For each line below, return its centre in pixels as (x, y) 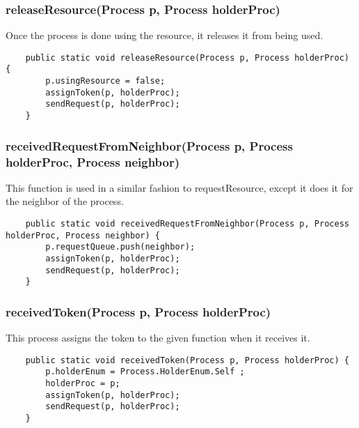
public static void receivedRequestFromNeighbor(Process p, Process (187, 224)
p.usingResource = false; (105, 81)
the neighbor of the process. (65, 201)
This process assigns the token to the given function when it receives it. (158, 338)
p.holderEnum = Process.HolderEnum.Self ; (145, 372)
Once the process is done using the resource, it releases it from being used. (165, 35)
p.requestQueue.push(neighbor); (120, 247)
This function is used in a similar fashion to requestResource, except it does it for (179, 187)
